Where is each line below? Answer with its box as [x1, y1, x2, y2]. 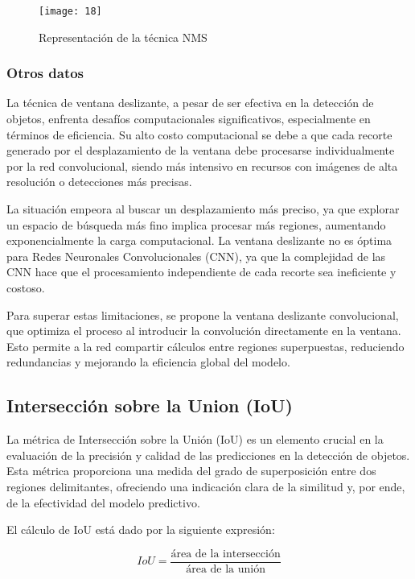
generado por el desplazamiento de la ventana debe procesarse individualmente [6, 142, 395, 159]
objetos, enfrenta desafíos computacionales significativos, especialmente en [6, 110, 371, 127]
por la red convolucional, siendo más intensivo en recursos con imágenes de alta [6, 157, 398, 174]
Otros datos [6, 63, 84, 83]
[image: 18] [39, 6, 102, 17]
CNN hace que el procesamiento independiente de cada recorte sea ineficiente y [6, 263, 397, 280]
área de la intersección [171, 548, 281, 560]
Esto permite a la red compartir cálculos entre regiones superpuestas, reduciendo [6, 337, 405, 354]
